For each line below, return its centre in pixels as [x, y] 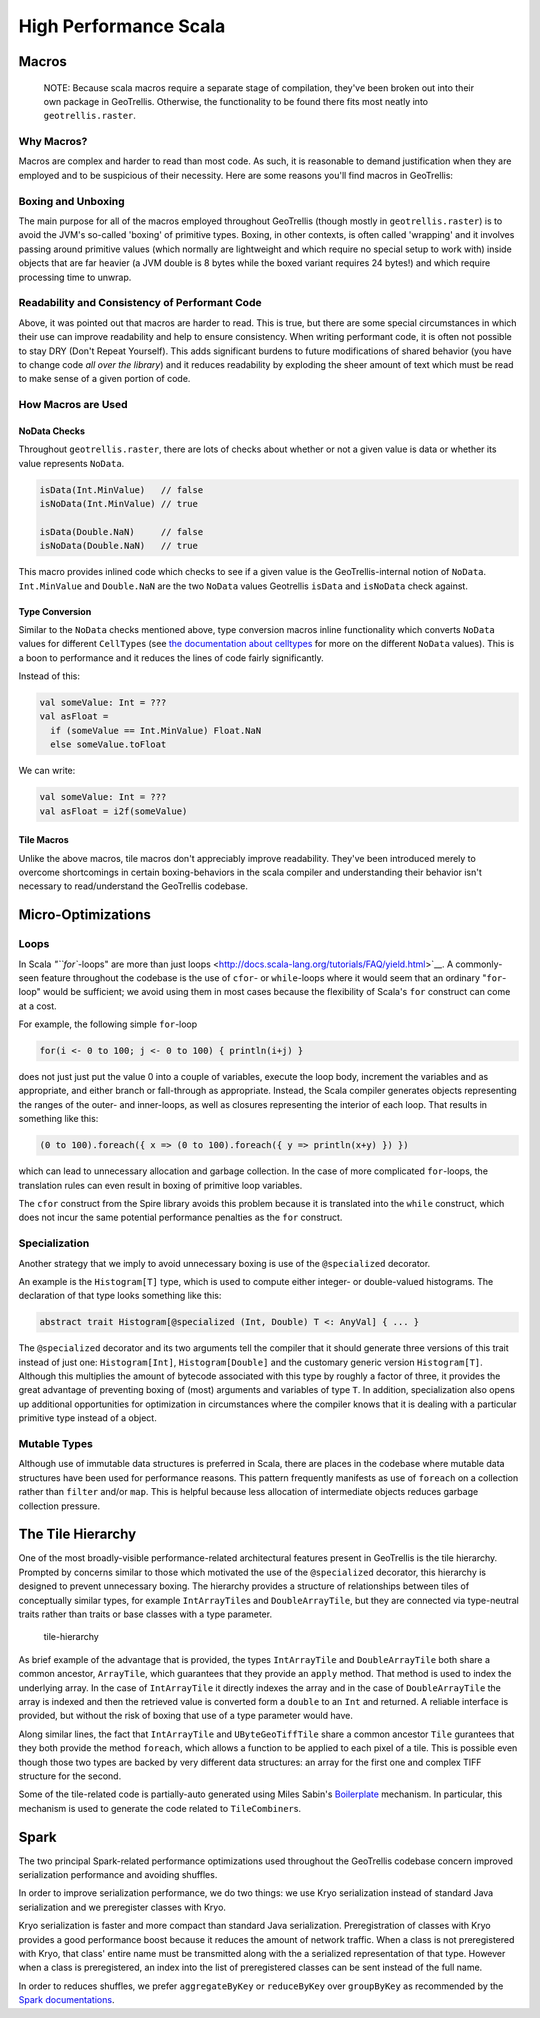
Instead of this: [49, 676]
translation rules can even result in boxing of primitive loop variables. [160, 1185]
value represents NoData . [71, 463]
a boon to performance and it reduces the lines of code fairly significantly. [171, 657]
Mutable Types [56, 1443]
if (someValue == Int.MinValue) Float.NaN [156, 730]
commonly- [479, 964]
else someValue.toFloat [108, 744]
